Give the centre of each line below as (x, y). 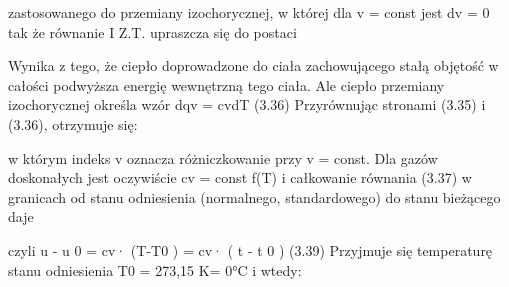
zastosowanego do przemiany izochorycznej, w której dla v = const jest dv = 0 (249, 12)
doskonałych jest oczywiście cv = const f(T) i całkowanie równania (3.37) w (240, 177)
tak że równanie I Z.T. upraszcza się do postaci (152, 31)
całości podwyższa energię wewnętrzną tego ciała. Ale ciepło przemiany (226, 84)
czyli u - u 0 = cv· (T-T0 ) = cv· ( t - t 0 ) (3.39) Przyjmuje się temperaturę (250, 249)
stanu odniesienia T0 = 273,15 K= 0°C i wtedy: (155, 269)
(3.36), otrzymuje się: (73, 123)
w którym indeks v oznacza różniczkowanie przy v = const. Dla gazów (223, 157)
